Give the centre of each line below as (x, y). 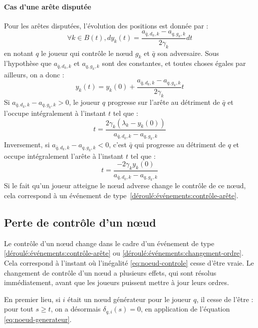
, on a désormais (76, 309)
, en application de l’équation (185, 309)
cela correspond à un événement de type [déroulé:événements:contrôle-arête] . (121, 195)
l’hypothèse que (28, 63)
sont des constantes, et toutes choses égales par (174, 63)
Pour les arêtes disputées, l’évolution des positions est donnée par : (106, 25)
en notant (19, 53)
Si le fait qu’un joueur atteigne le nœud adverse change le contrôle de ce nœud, (125, 185)
